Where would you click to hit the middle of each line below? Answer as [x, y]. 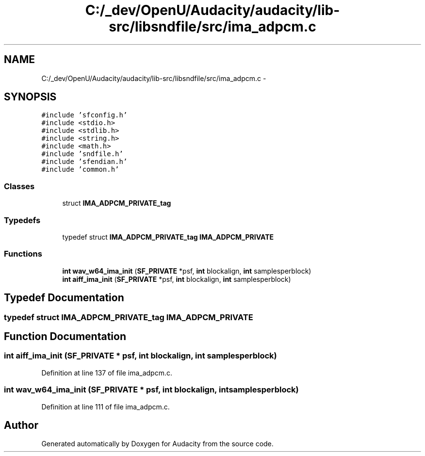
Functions [23, 254]
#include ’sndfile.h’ [82, 154]
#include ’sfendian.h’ [84, 162]
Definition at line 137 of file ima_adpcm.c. [107, 373]
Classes [19, 186]
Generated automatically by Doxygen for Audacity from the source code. [157, 444]
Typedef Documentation [64, 298]
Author [21, 425]
